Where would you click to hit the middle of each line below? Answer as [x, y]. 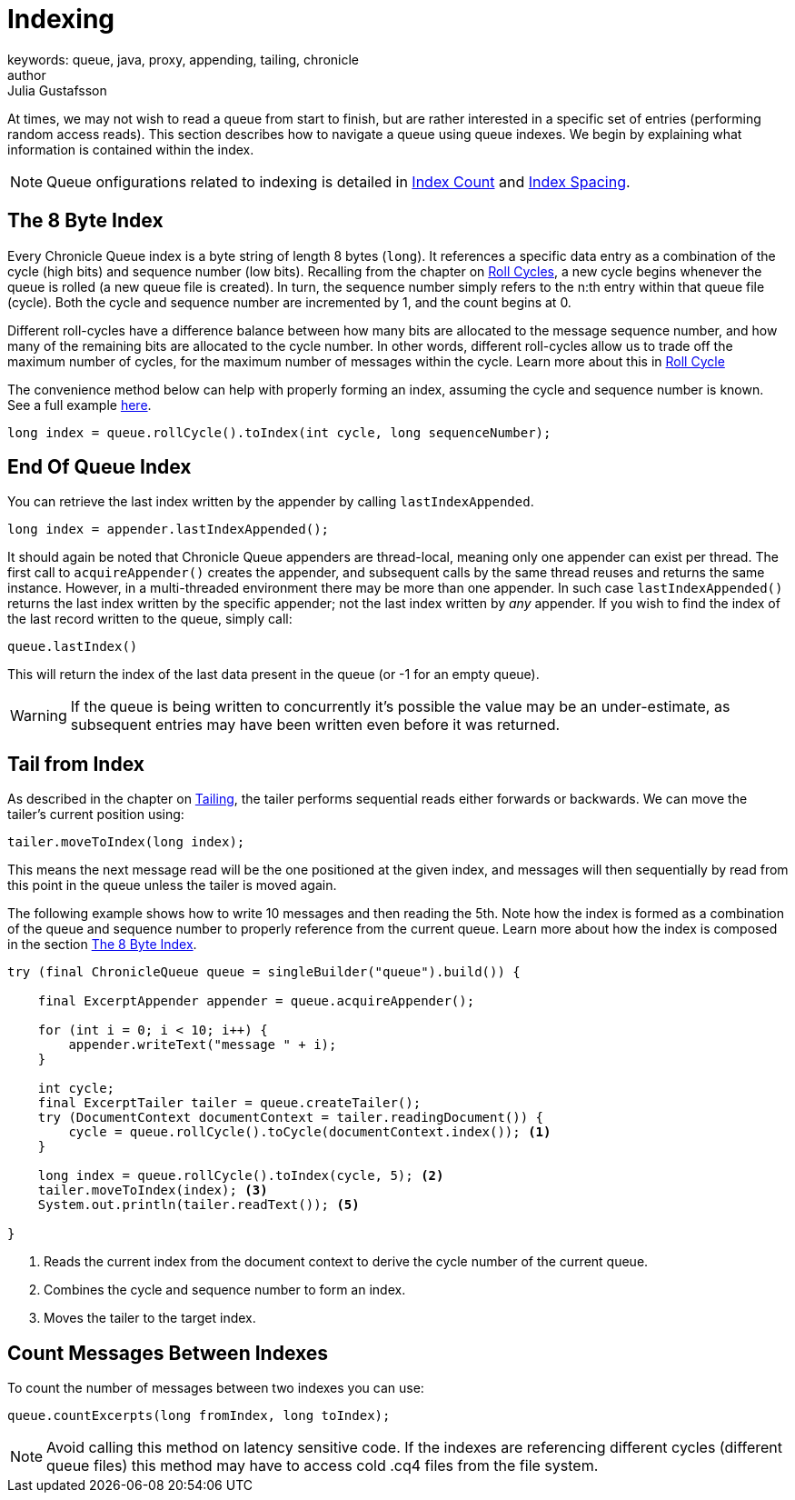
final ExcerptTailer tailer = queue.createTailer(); [229, 1103]
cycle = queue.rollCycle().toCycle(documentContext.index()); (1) [310, 1132]
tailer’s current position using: [96, 815]
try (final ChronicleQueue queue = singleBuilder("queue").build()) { [264, 972]
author [27, 75]
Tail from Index [76, 764]
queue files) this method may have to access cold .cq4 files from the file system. [323, 1466]
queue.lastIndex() [73, 647]
